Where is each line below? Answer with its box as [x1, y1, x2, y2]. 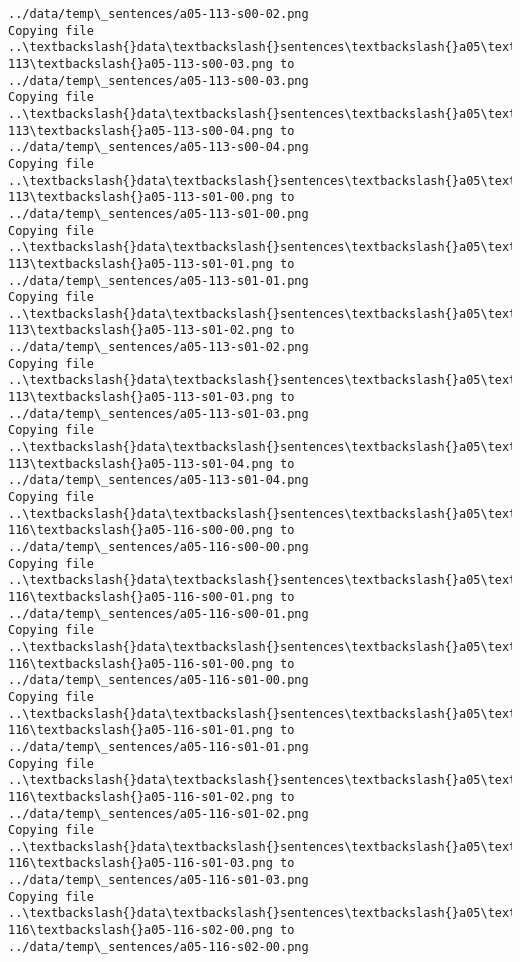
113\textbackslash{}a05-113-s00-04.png [8, 123, 273, 138]
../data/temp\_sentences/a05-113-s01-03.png [8, 406, 309, 421]
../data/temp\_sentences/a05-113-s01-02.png [8, 340, 309, 355]
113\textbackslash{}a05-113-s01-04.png [8, 456, 273, 471]
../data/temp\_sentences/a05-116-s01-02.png [8, 806, 309, 821]
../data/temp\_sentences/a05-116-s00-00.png [8, 540, 309, 554]
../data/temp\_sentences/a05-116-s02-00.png [8, 939, 309, 954]
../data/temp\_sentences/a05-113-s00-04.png [8, 140, 309, 155]
